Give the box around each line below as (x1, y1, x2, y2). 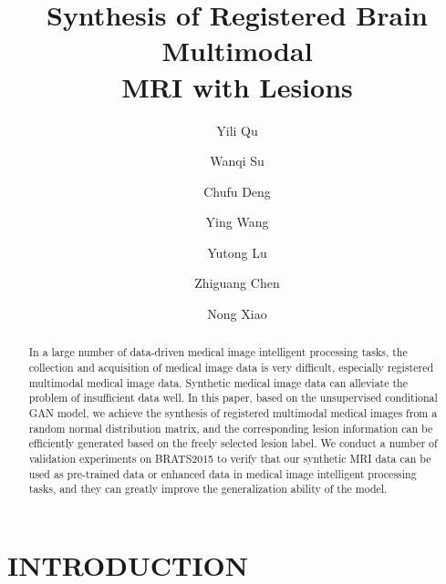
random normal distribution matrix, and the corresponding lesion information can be (28, 420, 433, 435)
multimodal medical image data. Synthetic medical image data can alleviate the (28, 374, 408, 390)
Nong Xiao (207, 304, 267, 323)
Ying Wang (205, 212, 269, 231)
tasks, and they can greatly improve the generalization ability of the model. (28, 481, 388, 497)
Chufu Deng (203, 181, 271, 200)
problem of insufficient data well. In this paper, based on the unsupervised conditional (28, 390, 438, 405)
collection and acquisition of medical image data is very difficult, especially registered (28, 360, 434, 375)
